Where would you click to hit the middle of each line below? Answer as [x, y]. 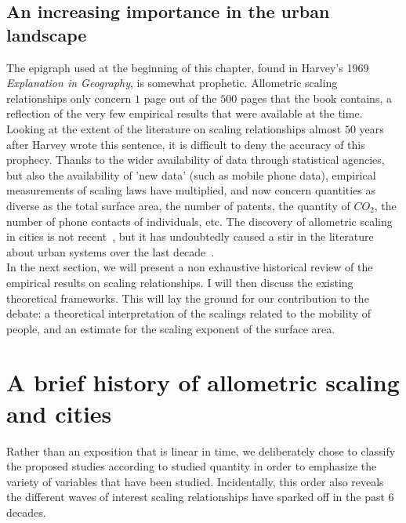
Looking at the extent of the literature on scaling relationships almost [174, 128]
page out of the [180, 98]
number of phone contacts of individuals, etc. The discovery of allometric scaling [199, 221]
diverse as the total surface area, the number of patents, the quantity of [178, 205]
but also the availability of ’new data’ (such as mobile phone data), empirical [191, 174]
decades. [26, 512]
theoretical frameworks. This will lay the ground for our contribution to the [188, 298]
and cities [59, 413]
